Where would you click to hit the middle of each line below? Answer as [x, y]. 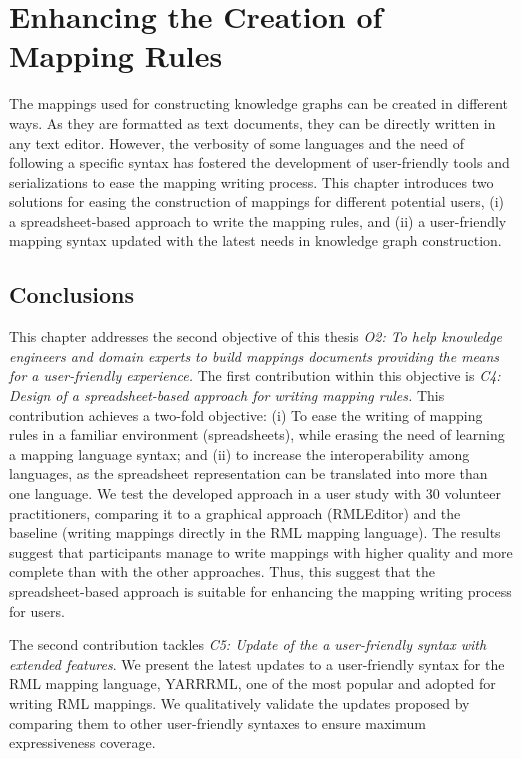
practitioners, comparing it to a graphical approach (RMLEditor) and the [235, 512]
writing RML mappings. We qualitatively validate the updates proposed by [239, 702]
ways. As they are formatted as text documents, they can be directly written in [252, 122]
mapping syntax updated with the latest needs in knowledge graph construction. [255, 240]
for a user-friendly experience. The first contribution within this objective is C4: [255, 375]
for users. [37, 610]
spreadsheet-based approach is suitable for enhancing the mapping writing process [260, 590]
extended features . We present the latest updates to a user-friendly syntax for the [257, 663]
